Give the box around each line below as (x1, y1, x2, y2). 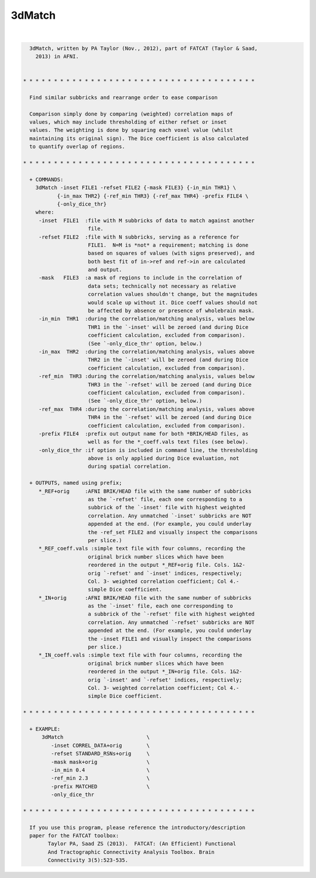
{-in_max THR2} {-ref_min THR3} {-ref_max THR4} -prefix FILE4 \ (57, 192, 249, 199)
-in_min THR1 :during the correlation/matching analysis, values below (38, 315, 255, 322)
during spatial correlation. (88, 463, 172, 470)
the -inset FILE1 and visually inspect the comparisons (88, 635, 252, 642)
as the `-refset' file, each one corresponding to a (88, 496, 243, 503)
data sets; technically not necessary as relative (88, 283, 236, 290)
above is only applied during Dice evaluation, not (88, 455, 239, 462)
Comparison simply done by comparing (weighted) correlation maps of (29, 110, 233, 117)
